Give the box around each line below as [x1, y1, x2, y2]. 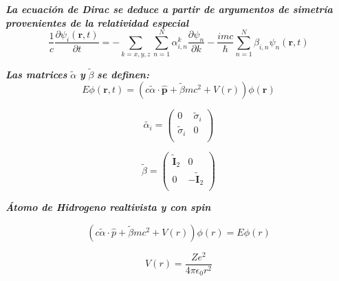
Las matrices [6, 67, 67, 81]
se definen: [97, 67, 149, 81]
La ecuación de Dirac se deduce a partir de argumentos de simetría [6, 2, 333, 16]
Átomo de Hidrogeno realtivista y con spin [6, 200, 211, 214]
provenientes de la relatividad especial [6, 15, 189, 30]
